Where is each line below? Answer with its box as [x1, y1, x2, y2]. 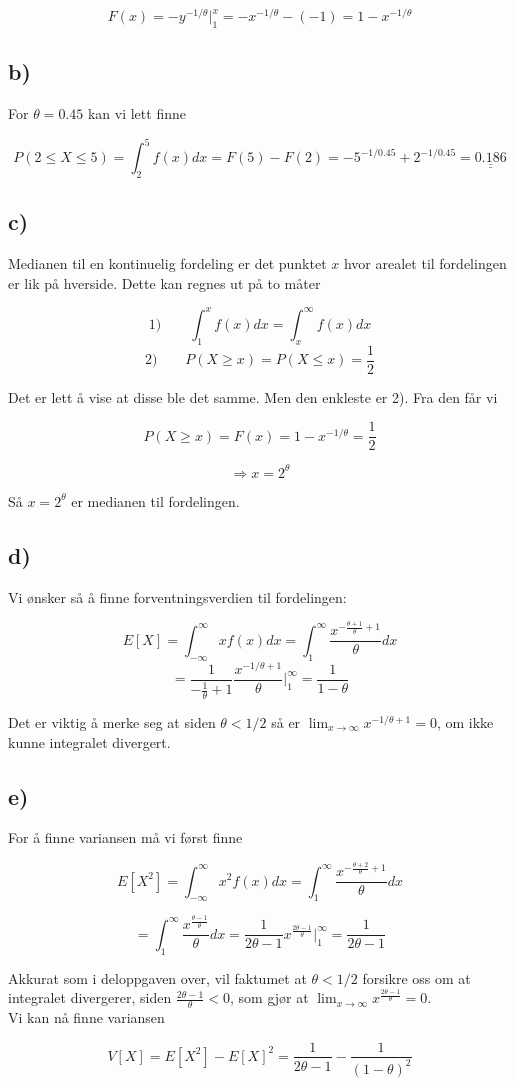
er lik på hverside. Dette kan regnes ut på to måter [8, 272, 321, 293]
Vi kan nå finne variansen [8, 1006, 165, 1027]
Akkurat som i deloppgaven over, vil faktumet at [8, 967, 307, 988]
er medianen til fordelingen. [71, 490, 240, 511]
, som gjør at [230, 987, 309, 1008]
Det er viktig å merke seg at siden [8, 711, 216, 732]
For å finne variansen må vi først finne [8, 827, 243, 848]
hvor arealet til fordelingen [343, 253, 507, 274]
